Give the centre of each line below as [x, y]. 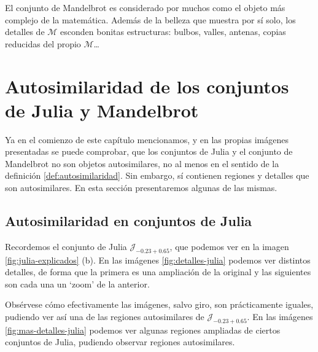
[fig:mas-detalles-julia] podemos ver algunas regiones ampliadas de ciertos [143, 330]
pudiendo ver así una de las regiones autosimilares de [105, 317]
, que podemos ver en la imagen [229, 246]
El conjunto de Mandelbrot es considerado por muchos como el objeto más [145, 7]
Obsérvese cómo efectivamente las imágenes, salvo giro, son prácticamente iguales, [159, 304]
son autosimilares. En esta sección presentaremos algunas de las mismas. [141, 188]
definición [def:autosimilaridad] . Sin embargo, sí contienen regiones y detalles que [157, 175]
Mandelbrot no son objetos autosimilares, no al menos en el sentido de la [142, 163]
